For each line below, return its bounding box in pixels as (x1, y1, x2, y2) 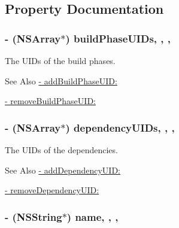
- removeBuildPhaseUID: (5, 95, 96, 107)
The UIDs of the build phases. (5, 54, 116, 66)
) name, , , (66, 209, 119, 224)
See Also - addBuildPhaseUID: (5, 74, 117, 87)
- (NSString (5, 209, 62, 224)
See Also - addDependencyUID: (5, 163, 120, 176)
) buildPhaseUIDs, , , (65, 31, 171, 45)
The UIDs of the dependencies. (5, 144, 118, 156)
